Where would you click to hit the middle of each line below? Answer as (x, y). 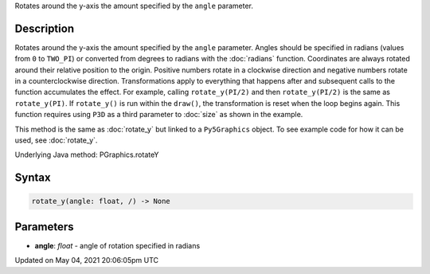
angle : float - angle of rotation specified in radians (117, 245)
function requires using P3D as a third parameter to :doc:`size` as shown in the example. (159, 115)
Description (45, 28)
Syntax (33, 178)
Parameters (44, 227)
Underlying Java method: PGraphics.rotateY (87, 155)
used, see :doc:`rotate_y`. (56, 140)
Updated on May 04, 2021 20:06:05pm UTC (87, 260)
